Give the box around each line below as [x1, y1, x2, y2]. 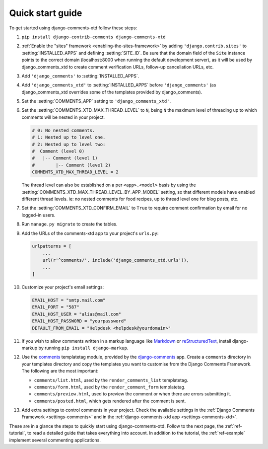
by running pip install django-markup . [38, 345, 129, 351]
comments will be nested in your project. [21, 114, 105, 120]
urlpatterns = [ [32, 243, 72, 249]
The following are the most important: [21, 368, 99, 374]
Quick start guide [9, 7, 82, 18]
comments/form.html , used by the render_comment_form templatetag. [34, 384, 186, 390]
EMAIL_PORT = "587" [32, 304, 79, 310]
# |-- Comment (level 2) [32, 162, 111, 168]
